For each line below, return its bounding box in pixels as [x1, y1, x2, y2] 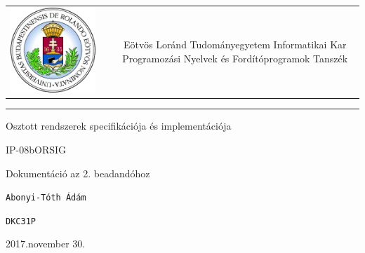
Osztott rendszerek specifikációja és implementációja [6, 118, 232, 133]
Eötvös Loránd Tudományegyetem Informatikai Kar [123, 37, 347, 52]
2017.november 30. [6, 236, 86, 251]
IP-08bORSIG [6, 142, 67, 156]
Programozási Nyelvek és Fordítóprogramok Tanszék [122, 50, 348, 65]
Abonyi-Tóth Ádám [6, 193, 86, 203]
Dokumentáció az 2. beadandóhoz [6, 165, 150, 180]
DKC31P [6, 216, 36, 226]
